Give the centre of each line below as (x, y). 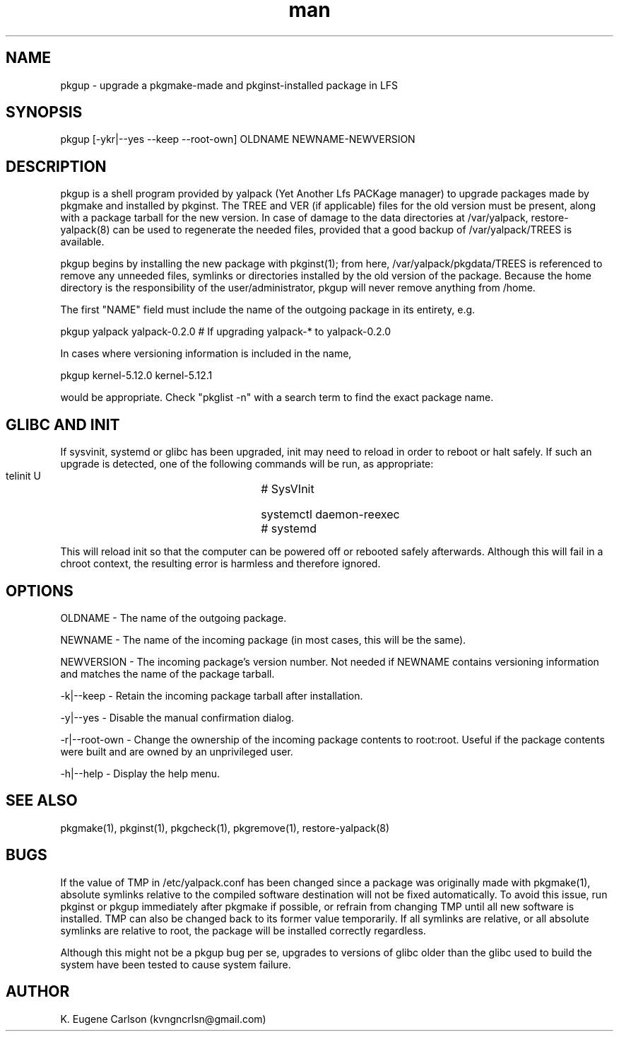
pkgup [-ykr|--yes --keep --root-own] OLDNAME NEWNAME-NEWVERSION (238, 139)
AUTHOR (38, 992)
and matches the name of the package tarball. (167, 673)
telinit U (23, 476)
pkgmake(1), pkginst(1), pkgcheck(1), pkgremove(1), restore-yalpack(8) (225, 828)
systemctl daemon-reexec (330, 515)
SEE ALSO (42, 801)
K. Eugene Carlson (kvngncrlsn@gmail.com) (163, 1019)
